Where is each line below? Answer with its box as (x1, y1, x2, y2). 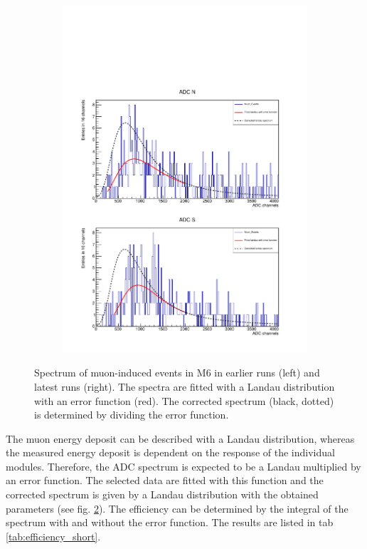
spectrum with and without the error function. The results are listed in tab (6, 515, 334, 530)
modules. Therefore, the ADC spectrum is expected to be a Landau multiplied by (6, 458, 361, 473)
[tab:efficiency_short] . (6, 528, 101, 543)
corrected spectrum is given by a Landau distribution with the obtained (6, 487, 319, 502)
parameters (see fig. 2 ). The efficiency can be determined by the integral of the (6, 501, 349, 515)
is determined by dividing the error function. (34, 407, 229, 422)
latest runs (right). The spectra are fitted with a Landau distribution (34, 379, 335, 394)
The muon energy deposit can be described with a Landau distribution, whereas (6, 431, 355, 446)
